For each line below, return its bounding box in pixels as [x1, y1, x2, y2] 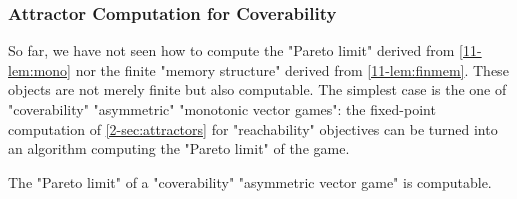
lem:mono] [8, 59, 71, 80]
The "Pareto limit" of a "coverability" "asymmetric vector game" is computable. [8, 171, 492, 192]
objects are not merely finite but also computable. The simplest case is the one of [8, 79, 507, 100]
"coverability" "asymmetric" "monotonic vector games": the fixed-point [8, 99, 436, 119]
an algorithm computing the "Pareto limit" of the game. [8, 138, 350, 159]
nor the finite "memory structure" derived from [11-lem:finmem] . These [75, 59, 509, 80]
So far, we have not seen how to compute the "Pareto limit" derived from [8, 40, 455, 61]
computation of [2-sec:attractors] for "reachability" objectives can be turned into [8, 118, 498, 139]
